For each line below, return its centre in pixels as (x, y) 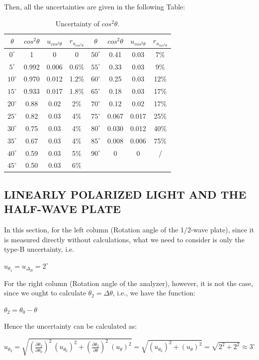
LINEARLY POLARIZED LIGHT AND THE (125, 194)
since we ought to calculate (45, 293)
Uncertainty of (78, 23)
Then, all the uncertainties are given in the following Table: (95, 6)
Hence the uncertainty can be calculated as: (71, 326)
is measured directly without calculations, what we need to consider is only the (124, 239)
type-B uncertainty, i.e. (39, 249)
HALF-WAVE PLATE (62, 209)
